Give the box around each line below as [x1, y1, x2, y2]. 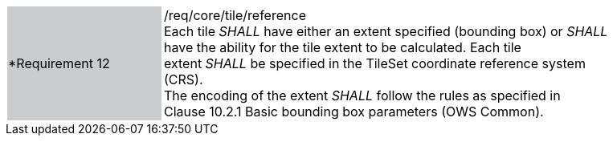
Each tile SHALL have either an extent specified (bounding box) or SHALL [164, 23, 608, 39]
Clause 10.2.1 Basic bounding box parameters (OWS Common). [164, 103, 544, 120]
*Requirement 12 [8, 55, 110, 71]
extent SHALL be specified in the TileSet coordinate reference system [164, 55, 586, 71]
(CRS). [164, 71, 203, 87]
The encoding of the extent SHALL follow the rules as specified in [164, 87, 561, 103]
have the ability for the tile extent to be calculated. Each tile [164, 39, 521, 55]
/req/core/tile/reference [164, 7, 306, 23]
